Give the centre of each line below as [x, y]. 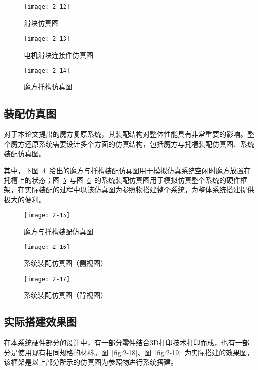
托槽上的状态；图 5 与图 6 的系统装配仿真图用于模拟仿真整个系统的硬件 [122, 180]
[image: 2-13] [47, 39]
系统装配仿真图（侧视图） [65, 263]
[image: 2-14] [47, 71]
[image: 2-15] [47, 216]
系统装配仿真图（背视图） [65, 295]
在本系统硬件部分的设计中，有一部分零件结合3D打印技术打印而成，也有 [120, 342]
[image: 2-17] [47, 279]
